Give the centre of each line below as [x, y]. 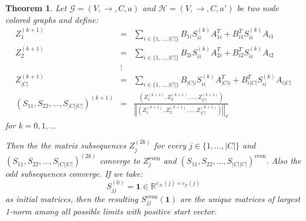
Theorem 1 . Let [36, 8]
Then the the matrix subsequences [66, 145]
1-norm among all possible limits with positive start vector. [111, 211]
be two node [258, 8]
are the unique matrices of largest [240, 199]
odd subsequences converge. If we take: [74, 174]
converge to [120, 161]
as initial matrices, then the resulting [72, 199]
